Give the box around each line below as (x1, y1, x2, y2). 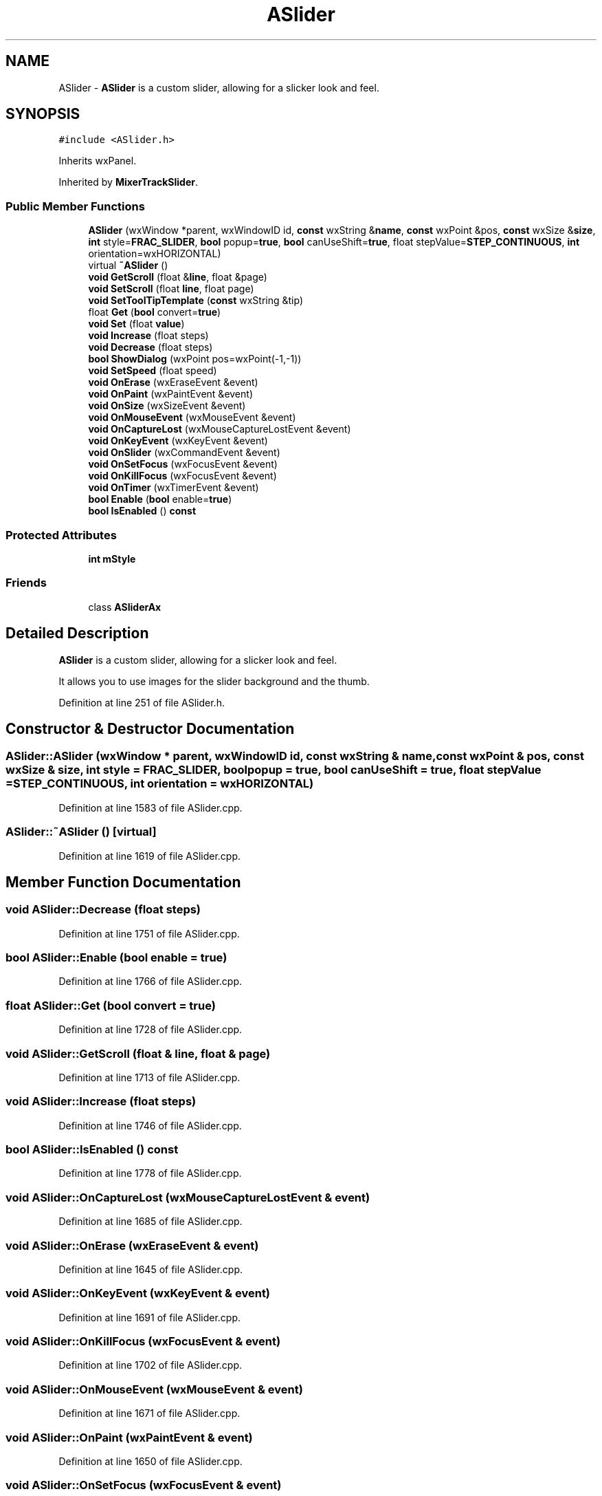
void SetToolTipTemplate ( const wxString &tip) (88, 294, 304, 307)
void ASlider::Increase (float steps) (5, 1094, 197, 1109)
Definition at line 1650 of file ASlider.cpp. (58, 1455, 243, 1467)
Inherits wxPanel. (58, 155, 137, 167)
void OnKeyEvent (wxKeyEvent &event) (88, 435, 268, 447)
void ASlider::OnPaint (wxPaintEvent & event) (5, 1430, 253, 1444)
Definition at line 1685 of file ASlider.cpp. (58, 1215, 243, 1228)
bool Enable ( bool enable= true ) (88, 493, 232, 506)
